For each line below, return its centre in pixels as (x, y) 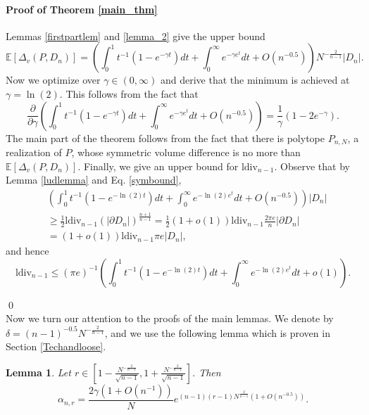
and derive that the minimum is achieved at (255, 80)
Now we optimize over (53, 80)
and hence (27, 251)
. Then (206, 372)
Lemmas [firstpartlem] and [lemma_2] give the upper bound (136, 36)
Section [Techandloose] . (56, 346)
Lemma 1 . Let (38, 372)
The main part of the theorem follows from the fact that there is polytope (165, 138)
